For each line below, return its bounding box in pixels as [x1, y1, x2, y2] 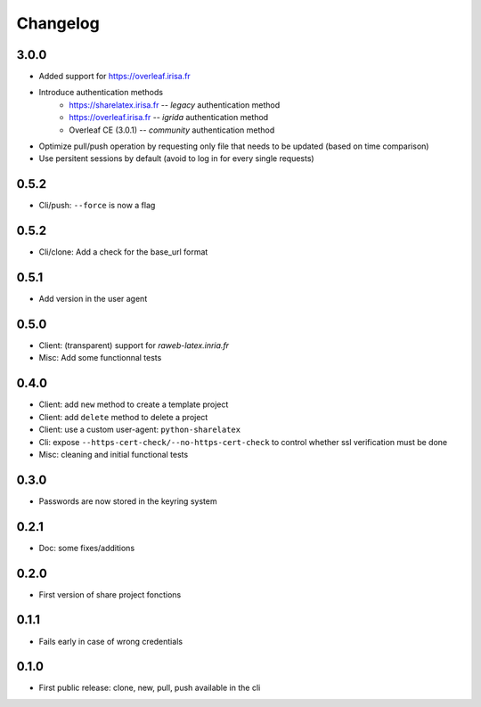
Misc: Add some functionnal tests [38, 353, 162, 363]
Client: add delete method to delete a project [38, 411, 208, 422]
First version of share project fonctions [38, 589, 182, 600]
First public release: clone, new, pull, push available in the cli [38, 682, 261, 694]
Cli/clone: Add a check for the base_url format [38, 247, 208, 257]
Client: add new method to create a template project [38, 399, 229, 410]
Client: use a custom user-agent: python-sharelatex [38, 424, 240, 435]
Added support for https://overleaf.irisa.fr [38, 71, 191, 82]
